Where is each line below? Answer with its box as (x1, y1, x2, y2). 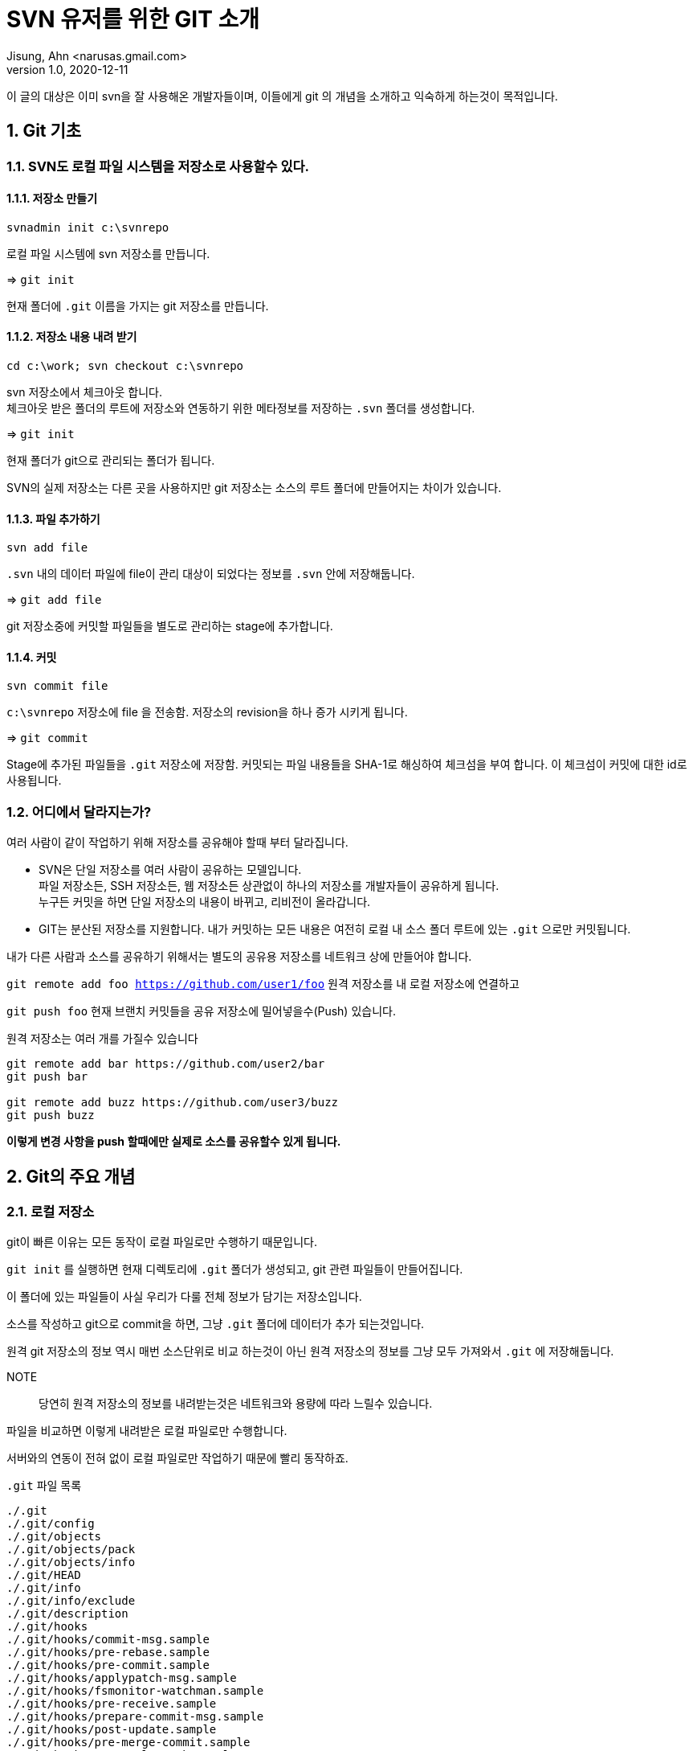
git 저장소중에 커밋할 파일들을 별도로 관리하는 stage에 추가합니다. (6, 619, 333, 634)
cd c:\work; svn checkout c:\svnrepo (6, 359, 244, 373)
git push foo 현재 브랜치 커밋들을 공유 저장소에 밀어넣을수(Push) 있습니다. (6, 1004, 396, 1019)
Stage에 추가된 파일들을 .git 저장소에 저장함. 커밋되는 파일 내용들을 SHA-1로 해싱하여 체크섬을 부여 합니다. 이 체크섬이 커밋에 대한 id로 (6, 757, 687, 772)
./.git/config (6, 1517, 95, 1531)
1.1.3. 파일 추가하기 (6, 511, 100, 526)
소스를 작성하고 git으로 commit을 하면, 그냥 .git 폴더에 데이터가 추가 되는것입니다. (6, 1317, 425, 1331)
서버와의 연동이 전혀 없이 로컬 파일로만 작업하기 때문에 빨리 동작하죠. (6, 1451, 349, 1466)
